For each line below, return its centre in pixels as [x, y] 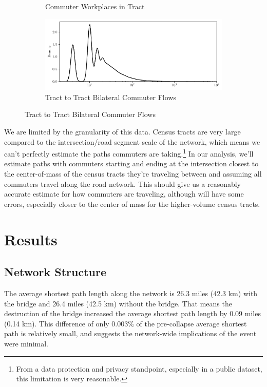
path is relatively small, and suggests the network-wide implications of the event [130, 333]
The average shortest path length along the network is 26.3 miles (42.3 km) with [131, 293]
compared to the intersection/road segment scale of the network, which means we [132, 141]
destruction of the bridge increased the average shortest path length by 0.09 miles [132, 313]
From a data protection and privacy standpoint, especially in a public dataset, [139, 368]
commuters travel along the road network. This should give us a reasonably [123, 183]
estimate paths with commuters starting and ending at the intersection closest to [131, 163]
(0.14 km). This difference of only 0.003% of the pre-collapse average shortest [126, 323]
